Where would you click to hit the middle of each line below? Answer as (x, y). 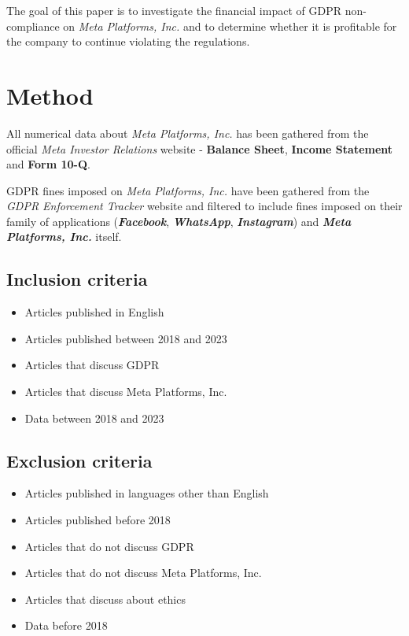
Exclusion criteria (79, 460)
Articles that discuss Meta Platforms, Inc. (126, 392)
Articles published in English (94, 312)
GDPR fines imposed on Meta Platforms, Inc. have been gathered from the (188, 190)
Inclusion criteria (77, 279)
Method (50, 95)
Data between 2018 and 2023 (94, 418)
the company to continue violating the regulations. (128, 41)
